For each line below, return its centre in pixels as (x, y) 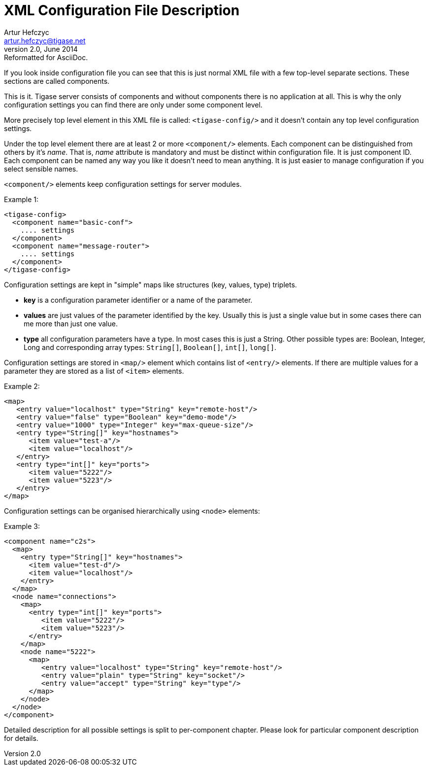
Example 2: (22, 386)
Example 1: (21, 199)
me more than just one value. (71, 323)
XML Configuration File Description (122, 10)
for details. (21, 738)
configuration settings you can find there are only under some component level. (133, 105)
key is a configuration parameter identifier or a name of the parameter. (138, 300)
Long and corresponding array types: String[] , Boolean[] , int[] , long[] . (150, 347)
